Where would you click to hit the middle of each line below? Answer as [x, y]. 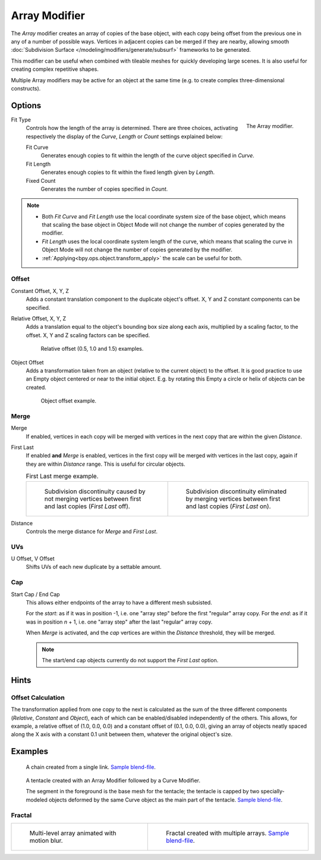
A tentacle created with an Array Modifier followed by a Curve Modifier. [113, 781]
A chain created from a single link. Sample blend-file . [91, 767]
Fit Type [21, 120]
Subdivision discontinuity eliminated [236, 491]
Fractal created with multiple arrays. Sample [227, 833]
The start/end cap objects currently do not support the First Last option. [130, 660]
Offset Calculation [38, 697]
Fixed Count [41, 180]
